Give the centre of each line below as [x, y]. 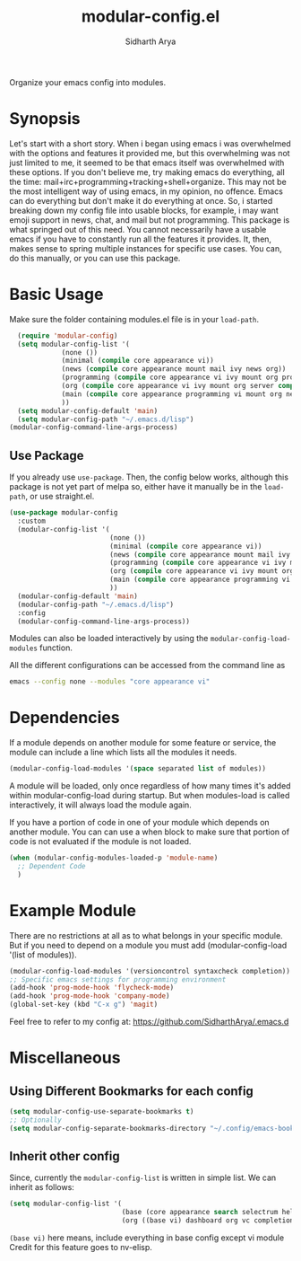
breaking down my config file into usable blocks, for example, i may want [144, 210]
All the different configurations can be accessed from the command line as [147, 666]
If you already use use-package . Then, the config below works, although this [149, 477]
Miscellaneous [65, 1058]
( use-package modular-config [64, 513]
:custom [32, 521]
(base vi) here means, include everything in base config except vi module [147, 1238]
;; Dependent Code [52, 866]
